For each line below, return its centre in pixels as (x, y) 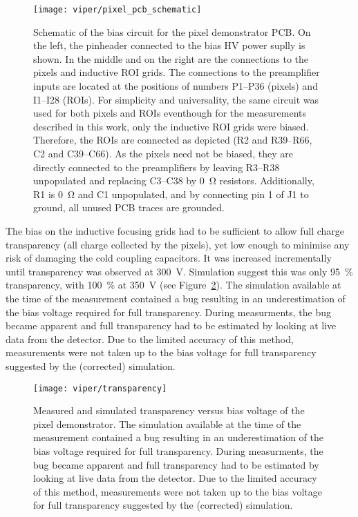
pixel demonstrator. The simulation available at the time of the (167, 423)
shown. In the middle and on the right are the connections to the (171, 58)
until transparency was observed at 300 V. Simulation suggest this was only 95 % (179, 271)
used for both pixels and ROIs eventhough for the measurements (170, 113)
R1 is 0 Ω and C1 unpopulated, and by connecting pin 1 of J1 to (171, 194)
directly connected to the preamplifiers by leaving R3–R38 (157, 167)
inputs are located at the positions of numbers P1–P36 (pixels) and (176, 86)
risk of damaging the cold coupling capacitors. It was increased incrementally (169, 258)
